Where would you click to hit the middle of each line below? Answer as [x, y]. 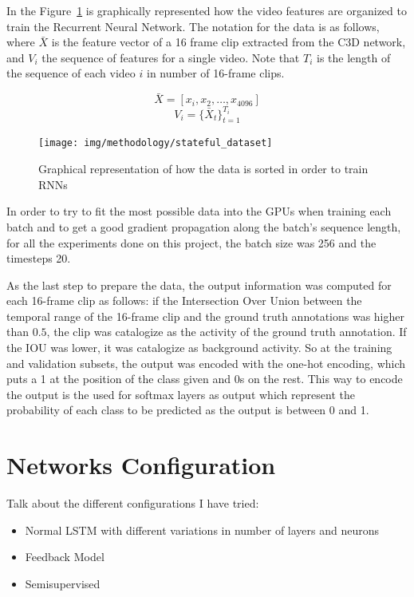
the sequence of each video [71, 73]
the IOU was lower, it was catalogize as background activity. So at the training [199, 348]
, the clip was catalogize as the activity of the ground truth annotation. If [227, 332]
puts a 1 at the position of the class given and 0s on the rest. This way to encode [205, 379]
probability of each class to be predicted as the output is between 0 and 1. [188, 410]
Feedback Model [65, 557]
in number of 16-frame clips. [216, 73]
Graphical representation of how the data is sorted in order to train [203, 169]
